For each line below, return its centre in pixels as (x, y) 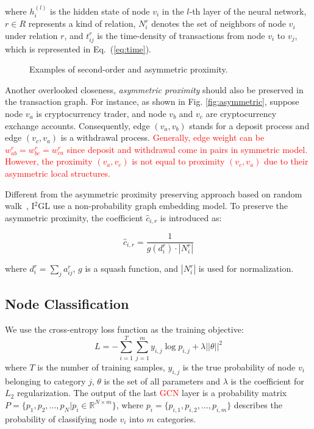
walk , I (20, 206)
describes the (258, 404)
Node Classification (67, 304)
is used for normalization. (246, 268)
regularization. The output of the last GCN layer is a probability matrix (152, 393)
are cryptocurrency (241, 113)
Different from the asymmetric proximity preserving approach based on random (154, 193)
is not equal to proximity (178, 161)
